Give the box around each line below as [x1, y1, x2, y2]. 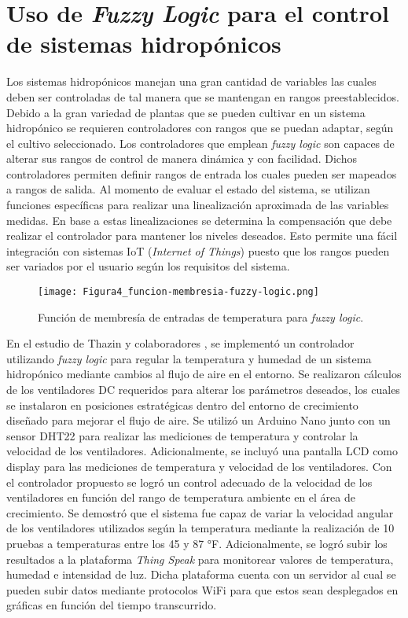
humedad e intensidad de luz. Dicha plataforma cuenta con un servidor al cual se [6, 566, 396, 583]
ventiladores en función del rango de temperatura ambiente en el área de [6, 489, 355, 506]
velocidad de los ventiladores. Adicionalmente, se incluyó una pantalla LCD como [6, 443, 399, 459]
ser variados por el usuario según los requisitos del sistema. [6, 258, 290, 274]
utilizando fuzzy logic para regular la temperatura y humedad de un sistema [6, 350, 372, 366]
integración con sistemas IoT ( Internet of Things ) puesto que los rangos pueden [6, 242, 390, 259]
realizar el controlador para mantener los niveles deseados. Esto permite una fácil [6, 227, 398, 244]
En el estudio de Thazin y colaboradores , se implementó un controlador [6, 335, 355, 351]
